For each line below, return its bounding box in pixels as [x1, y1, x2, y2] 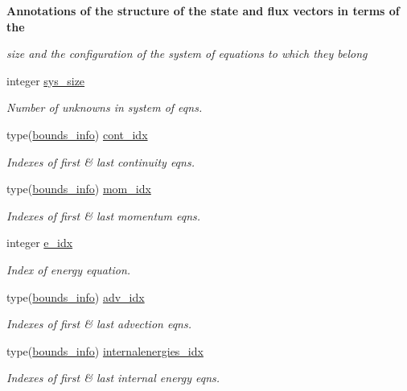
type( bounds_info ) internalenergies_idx [6, 342, 203, 359]
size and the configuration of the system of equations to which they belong [6, 45, 368, 62]
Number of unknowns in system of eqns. [6, 99, 203, 116]
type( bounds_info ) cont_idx [6, 126, 148, 142]
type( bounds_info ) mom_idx [6, 180, 151, 197]
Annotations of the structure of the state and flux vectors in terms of [6, 2, 400, 19]
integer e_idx [6, 234, 73, 251]
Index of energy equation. [6, 261, 131, 278]
